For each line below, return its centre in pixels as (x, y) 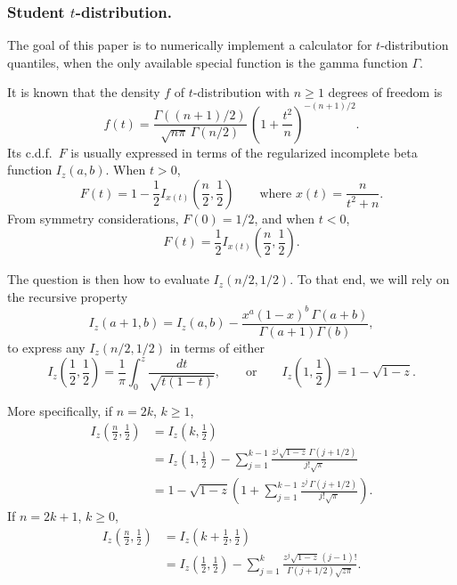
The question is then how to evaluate (108, 279)
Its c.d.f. (30, 152)
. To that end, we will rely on (370, 279)
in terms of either (217, 348)
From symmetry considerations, (93, 218)
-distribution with (241, 92)
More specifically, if (60, 411)
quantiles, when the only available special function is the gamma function (208, 62)
